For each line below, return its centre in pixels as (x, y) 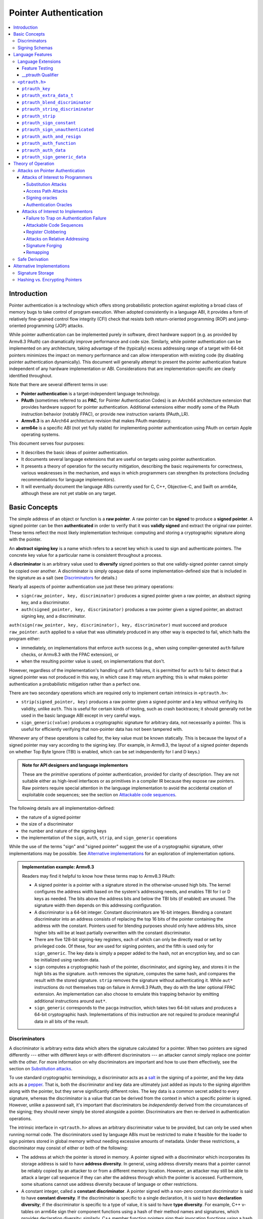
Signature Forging (44, 246)
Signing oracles (42, 198)
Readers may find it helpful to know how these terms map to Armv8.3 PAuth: (99, 876)
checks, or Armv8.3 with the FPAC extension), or (70, 654)
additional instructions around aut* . (71, 1001)
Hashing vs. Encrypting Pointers (50, 280)
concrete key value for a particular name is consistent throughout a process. (86, 555)
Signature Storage (36, 273)
